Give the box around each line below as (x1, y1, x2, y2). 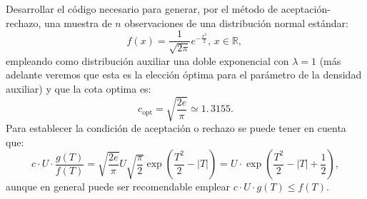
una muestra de (44, 15, 112, 30)
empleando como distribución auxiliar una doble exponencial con (6, 53, 289, 68)
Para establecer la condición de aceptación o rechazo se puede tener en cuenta (6, 120, 346, 135)
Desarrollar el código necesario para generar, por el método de (6, 1, 278, 16)
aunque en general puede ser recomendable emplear (6, 179, 231, 194)
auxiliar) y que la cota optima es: (6, 81, 151, 96)
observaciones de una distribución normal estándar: (124, 15, 348, 30)
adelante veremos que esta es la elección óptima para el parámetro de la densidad (6, 67, 362, 82)
